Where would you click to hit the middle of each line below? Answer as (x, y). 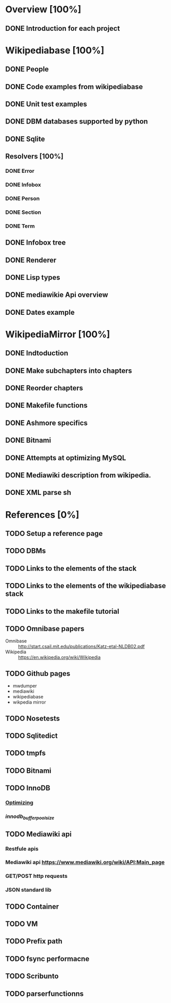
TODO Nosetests (33, 718)
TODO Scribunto (32, 976)
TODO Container (32, 906)
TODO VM (22, 924)
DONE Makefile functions (47, 405)
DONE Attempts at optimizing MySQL (66, 458)
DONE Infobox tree (36, 243)
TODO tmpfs (26, 753)
